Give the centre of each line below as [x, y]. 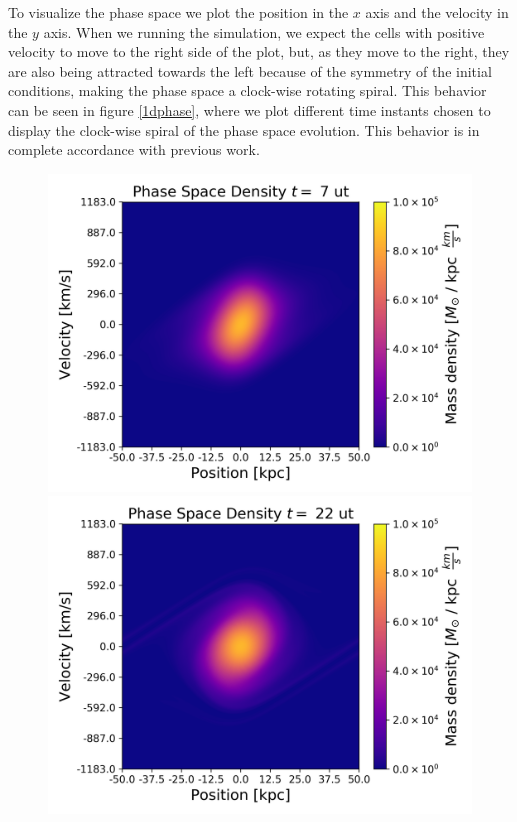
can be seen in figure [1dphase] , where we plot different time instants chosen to [249, 109]
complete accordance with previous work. [134, 149]
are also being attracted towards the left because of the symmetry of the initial [250, 70]
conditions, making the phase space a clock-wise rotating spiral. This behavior [247, 90]
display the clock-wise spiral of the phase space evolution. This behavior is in [244, 129]
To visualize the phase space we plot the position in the [178, 12]
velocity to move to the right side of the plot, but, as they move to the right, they [259, 51]
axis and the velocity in [437, 12]
